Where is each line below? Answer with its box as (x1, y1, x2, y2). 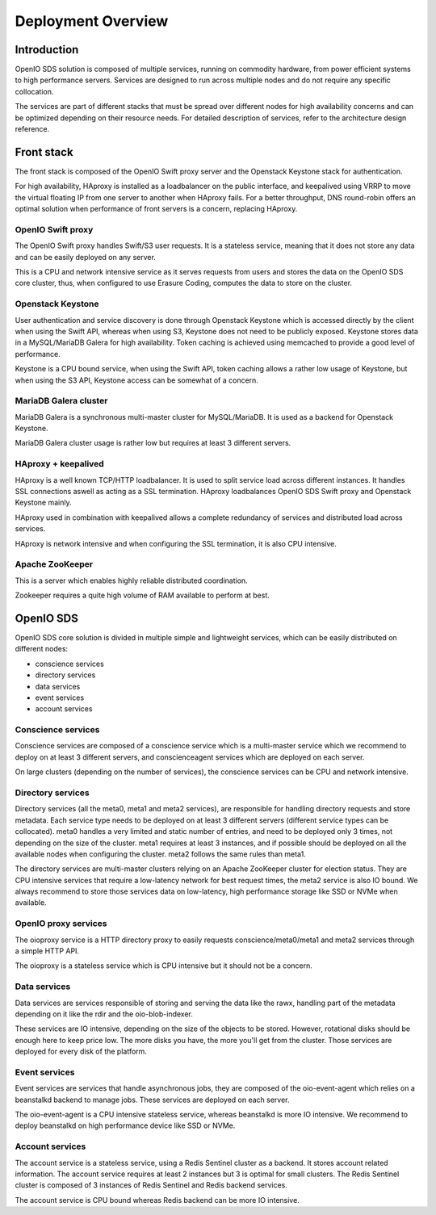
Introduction (15, 43, 79, 57)
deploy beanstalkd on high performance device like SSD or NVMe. (15, 1121, 236, 1130)
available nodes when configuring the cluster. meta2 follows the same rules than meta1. (15, 848, 306, 859)
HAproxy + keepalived (15, 459, 104, 470)
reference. (15, 124, 50, 134)
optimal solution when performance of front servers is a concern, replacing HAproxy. (15, 204, 298, 214)
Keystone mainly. (15, 497, 72, 508)
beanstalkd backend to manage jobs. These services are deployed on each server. (15, 1095, 290, 1104)
